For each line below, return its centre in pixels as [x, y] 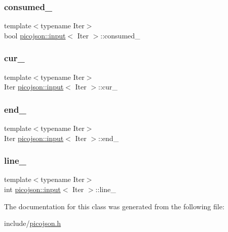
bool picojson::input [35, 35]
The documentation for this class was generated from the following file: [114, 206]
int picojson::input [32, 189]
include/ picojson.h [33, 223]
